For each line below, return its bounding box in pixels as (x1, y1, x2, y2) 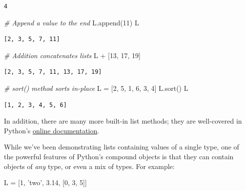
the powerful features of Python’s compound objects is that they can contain (4, 151, 234, 161)
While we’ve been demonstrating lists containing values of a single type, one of (4, 142, 239, 152)
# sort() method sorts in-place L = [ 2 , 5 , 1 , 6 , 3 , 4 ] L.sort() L (4, 83, 188, 93)
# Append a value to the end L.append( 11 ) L (4, 17, 139, 27)
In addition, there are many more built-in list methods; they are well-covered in (4, 116, 242, 126)
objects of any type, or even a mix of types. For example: (4, 161, 175, 171)
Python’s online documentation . (4, 125, 100, 135)
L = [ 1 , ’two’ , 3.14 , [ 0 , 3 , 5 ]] (4, 177, 87, 188)
